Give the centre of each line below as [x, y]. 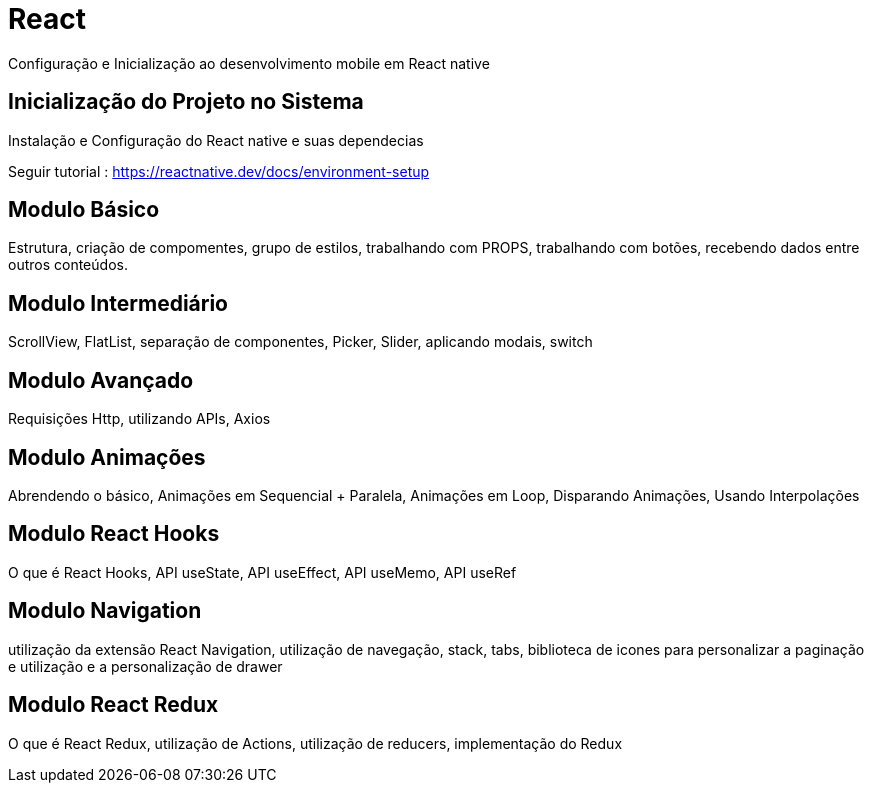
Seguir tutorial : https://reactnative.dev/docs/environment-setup [219, 171]
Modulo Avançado [101, 380]
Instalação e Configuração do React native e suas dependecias [216, 140]
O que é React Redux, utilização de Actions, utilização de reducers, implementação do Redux [315, 743]
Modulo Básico [84, 210]
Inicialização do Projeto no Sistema [186, 102]
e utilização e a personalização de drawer [145, 666]
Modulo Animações [107, 457]
